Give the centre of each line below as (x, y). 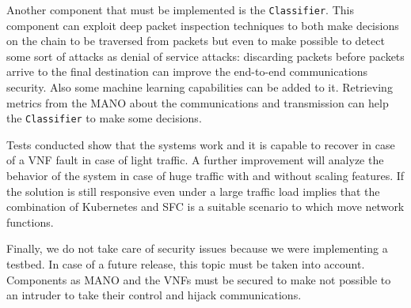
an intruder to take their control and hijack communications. (154, 295)
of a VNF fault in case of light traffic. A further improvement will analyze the (195, 160)
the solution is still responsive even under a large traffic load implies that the (193, 191)
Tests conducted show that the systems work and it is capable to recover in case (201, 144)
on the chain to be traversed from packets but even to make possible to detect (196, 41)
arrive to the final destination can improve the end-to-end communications (187, 71)
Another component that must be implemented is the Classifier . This (180, 9)
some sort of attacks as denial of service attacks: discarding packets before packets (205, 56)
